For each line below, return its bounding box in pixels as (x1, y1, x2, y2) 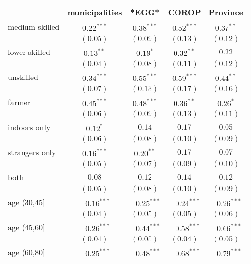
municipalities (67, 6, 122, 18)
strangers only (8, 146, 56, 158)
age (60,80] (8, 246, 45, 258)
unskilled (8, 71, 38, 82)
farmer (8, 96, 30, 107)
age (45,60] (8, 221, 45, 233)
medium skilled (8, 21, 60, 32)
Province (208, 6, 244, 18)
